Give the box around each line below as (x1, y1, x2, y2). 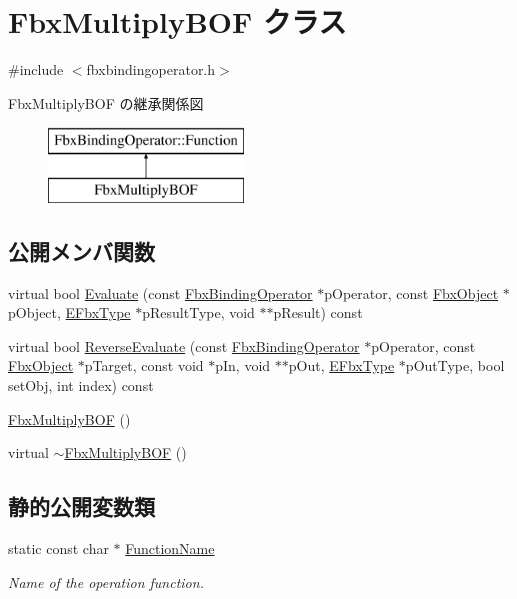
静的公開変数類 (8, 491, 155, 522)
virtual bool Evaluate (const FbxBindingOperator (8, 282, 313, 303)
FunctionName (125, 538, 215, 559)
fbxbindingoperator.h (86, 59, 216, 80)
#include (8, 59, 64, 80)
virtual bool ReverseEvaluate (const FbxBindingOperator (8, 335, 360, 356)
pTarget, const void (84, 355, 204, 376)
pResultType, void (142, 302, 255, 323)
